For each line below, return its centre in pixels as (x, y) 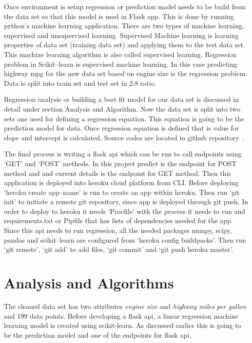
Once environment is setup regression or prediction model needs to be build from (125, 6)
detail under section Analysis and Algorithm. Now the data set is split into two (122, 108)
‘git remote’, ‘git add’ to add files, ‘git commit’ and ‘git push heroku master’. (119, 249)
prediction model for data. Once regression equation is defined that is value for (122, 128)
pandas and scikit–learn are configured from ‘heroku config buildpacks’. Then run (125, 239)
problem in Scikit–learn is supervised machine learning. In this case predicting (121, 64)
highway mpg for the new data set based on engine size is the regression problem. (126, 73)
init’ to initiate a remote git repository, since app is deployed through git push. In (126, 201)
